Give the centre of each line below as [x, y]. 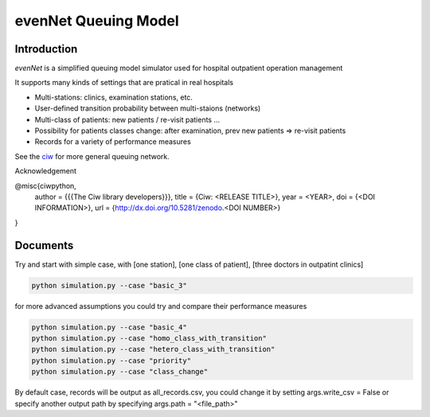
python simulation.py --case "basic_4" [109, 327]
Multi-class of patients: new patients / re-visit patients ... [127, 119]
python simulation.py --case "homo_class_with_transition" [149, 338]
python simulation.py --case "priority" [111, 360]
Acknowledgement [46, 171]
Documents [44, 246]
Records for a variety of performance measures [113, 142]
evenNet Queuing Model [97, 21]
